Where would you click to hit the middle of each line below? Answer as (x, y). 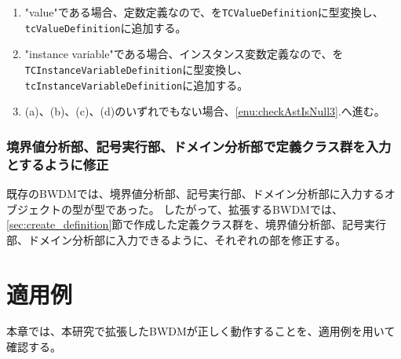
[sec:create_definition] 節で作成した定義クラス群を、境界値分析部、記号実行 (197, 224)
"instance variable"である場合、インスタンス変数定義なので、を (184, 54)
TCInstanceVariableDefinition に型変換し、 (137, 69)
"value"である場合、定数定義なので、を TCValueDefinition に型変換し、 (204, 12)
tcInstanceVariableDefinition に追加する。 (137, 84)
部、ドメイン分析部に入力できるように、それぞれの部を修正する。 (177, 239)
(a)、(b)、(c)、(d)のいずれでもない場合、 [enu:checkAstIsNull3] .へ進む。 (205, 111)
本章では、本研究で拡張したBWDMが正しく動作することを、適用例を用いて (201, 331)
